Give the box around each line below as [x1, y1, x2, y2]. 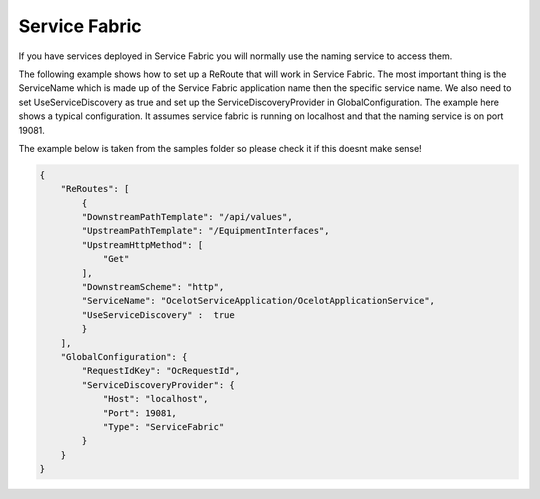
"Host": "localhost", [102, 393, 209, 405]
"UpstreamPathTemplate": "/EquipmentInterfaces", [81, 225, 330, 237]
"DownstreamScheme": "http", [81, 281, 225, 292]
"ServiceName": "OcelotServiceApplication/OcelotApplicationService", [81, 295, 435, 307]
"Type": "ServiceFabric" [102, 421, 225, 432]
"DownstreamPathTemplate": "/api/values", [81, 211, 294, 223]
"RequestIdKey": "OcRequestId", [81, 365, 240, 377]
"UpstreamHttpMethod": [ [81, 239, 204, 250]
